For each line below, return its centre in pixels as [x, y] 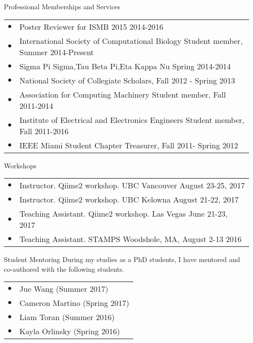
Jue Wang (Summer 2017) [64, 289]
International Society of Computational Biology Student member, [131, 40]
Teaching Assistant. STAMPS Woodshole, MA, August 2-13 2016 [131, 239]
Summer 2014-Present [57, 52]
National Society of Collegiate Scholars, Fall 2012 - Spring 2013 [127, 80]
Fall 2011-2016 [44, 131]
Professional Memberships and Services [62, 6]
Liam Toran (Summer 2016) [67, 317]
